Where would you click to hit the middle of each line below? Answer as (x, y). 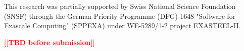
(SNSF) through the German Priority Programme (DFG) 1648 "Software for (120, 16)
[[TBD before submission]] (49, 42)
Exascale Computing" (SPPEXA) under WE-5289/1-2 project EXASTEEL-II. (122, 25)
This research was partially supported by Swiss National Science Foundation (120, 6)
